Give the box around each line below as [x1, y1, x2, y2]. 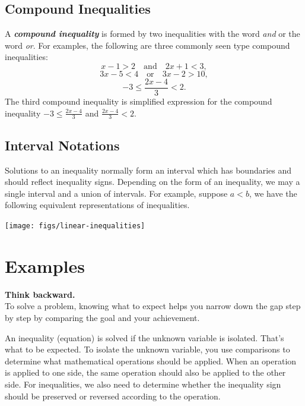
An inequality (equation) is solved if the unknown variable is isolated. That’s [5, 331, 284, 344]
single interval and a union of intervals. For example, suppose [5, 187, 228, 199]
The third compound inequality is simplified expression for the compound [5, 95, 272, 108]
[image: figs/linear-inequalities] [5, 222, 145, 231]
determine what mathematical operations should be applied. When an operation [5, 354, 297, 367]
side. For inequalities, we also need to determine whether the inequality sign [5, 377, 281, 390]
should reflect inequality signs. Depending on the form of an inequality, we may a [5, 175, 300, 188]
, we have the [249, 187, 297, 199]
